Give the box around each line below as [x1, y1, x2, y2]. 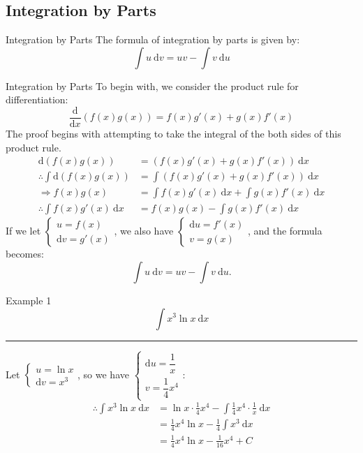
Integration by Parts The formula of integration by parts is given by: [6, 32, 300, 47]
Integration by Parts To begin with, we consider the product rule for [6, 78, 299, 93]
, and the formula [247, 223, 323, 238]
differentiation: [6, 92, 68, 107]
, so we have [77, 366, 129, 381]
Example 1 [6, 292, 52, 307]
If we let [6, 223, 41, 238]
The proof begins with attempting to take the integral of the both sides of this [6, 126, 341, 141]
